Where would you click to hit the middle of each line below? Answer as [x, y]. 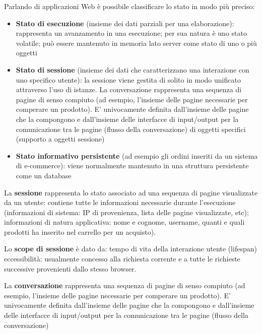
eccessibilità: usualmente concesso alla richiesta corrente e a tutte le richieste [122, 259]
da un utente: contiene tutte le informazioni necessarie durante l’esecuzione [120, 202]
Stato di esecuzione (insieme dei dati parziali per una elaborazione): [125, 23]
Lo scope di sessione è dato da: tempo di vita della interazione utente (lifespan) [130, 249]
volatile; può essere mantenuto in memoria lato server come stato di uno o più [136, 43]
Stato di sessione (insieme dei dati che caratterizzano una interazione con [133, 69]
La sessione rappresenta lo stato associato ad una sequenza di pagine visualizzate [131, 192]
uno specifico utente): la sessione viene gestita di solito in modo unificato [128, 79]
